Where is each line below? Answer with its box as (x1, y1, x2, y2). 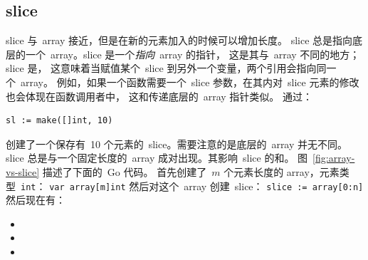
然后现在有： (6, 192, 65, 207)
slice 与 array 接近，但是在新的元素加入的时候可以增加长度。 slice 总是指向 (6, 33, 353, 48)
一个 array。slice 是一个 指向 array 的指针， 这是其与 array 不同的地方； (25, 46, 360, 61)
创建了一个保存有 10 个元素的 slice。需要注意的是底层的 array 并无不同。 (6, 136, 348, 151)
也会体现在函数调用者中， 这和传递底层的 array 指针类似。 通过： (6, 88, 312, 103)
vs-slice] (6, 164, 40, 179)
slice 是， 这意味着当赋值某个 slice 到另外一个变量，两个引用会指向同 (6, 61, 327, 76)
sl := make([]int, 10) (6, 115, 113, 126)
